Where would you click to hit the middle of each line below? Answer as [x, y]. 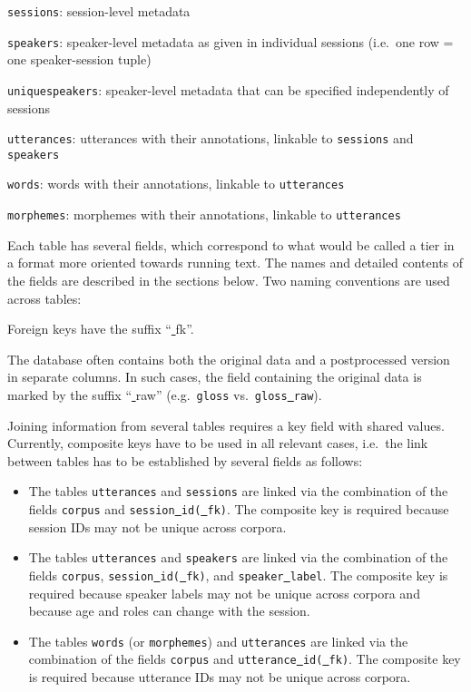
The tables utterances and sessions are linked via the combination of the [238, 491]
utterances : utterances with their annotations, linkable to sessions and [211, 138]
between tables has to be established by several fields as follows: [185, 460]
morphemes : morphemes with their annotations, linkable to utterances [204, 214]
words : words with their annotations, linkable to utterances [176, 184]
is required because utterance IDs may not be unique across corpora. [220, 677]
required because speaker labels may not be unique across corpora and [224, 593]
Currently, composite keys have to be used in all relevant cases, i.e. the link [218, 443]
